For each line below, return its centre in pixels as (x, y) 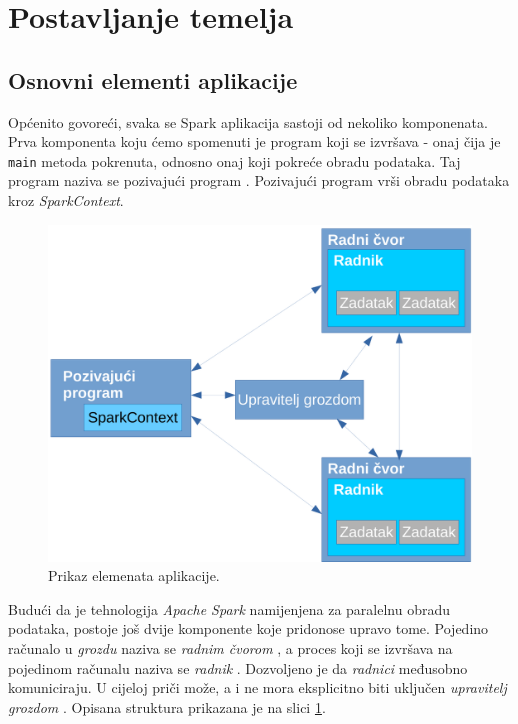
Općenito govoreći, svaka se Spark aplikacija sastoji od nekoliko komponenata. (248, 121)
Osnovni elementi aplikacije (153, 79)
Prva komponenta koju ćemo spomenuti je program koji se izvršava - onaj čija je (254, 141)
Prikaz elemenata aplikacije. (134, 575)
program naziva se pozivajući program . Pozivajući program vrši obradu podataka (259, 180)
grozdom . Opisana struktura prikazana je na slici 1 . (167, 706)
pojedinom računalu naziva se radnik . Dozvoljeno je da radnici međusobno (238, 667)
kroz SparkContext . (66, 200)
